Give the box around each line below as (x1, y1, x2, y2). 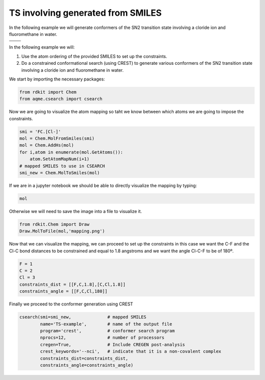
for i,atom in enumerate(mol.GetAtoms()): (19, 149, 123, 155)
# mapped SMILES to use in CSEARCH (19, 163, 105, 169)
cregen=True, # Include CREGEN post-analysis (40, 342, 185, 347)
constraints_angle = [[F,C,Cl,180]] (19, 289, 108, 294)
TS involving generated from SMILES (9, 7, 162, 18)
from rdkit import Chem (19, 89, 77, 95)
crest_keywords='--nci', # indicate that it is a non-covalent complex (40, 349, 222, 354)
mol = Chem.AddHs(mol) (19, 142, 74, 148)
